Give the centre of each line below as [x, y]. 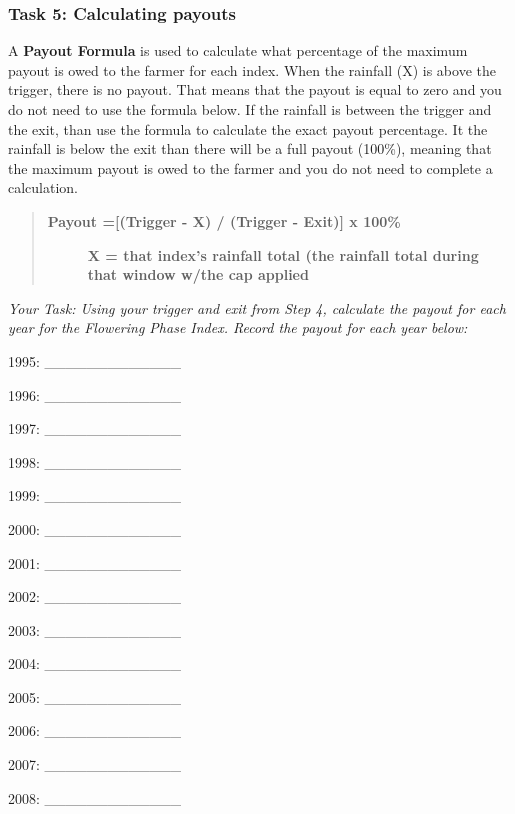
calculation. [43, 187]
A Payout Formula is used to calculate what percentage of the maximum [238, 50]
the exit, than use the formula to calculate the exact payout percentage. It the [248, 128]
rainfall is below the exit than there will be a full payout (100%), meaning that [250, 148]
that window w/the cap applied [198, 274]
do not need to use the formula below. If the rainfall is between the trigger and [250, 109]
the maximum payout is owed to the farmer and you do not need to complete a [250, 167]
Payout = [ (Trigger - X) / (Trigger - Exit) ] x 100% [224, 220]
